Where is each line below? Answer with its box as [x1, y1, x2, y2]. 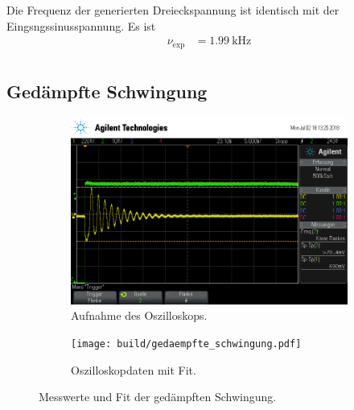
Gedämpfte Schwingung [6, 79, 208, 104]
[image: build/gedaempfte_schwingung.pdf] [71, 338, 302, 350]
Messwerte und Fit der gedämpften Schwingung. [39, 388, 277, 405]
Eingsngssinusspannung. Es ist [6, 17, 156, 34]
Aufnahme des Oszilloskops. [71, 307, 208, 324]
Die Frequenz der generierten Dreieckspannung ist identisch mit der [6, 2, 340, 18]
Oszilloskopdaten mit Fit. [71, 361, 196, 378]
